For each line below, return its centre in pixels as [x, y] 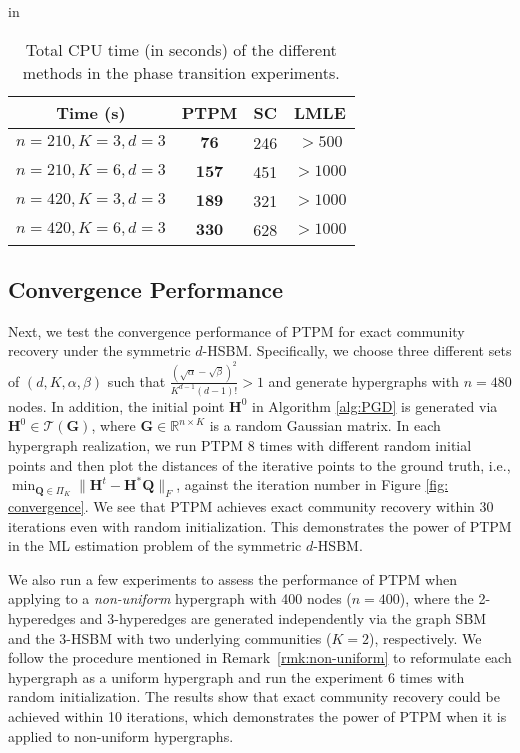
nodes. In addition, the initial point [116, 405]
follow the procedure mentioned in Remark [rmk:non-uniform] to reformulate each [260, 657]
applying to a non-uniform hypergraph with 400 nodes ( [180, 598]
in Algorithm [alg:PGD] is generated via [374, 405]
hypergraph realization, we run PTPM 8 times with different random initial [240, 444]
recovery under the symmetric [99, 350]
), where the [436, 598]
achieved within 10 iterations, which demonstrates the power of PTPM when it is [257, 715]
